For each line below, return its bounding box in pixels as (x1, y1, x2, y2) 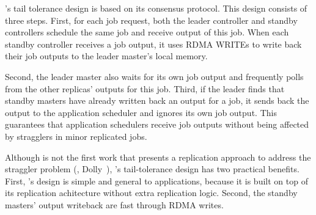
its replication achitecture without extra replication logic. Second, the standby (5, 186, 298, 199)
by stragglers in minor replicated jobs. (5, 129, 147, 142)
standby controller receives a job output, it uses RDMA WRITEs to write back (5, 37, 302, 50)
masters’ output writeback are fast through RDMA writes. (5, 198, 224, 211)
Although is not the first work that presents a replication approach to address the (5, 150, 311, 163)
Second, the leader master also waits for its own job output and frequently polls (5, 70, 304, 82)
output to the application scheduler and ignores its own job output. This (5, 106, 277, 118)
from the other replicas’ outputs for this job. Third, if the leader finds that (5, 82, 285, 95)
